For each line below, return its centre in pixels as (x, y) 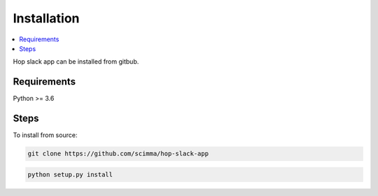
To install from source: (45, 135)
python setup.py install (70, 174)
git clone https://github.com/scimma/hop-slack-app (118, 154)
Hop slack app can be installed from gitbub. (76, 62)
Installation (46, 18)
